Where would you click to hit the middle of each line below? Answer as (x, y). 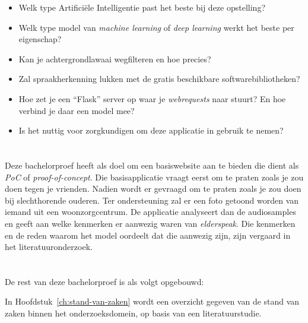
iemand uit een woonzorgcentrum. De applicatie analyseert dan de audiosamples (150, 212)
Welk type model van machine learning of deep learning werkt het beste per (156, 27)
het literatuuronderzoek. (49, 247)
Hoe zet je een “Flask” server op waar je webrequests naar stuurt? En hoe (152, 98)
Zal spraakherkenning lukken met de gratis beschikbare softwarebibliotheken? (159, 79)
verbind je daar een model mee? (77, 110)
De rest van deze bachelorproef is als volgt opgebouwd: (104, 281)
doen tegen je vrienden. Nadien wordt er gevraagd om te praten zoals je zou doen (153, 189)
